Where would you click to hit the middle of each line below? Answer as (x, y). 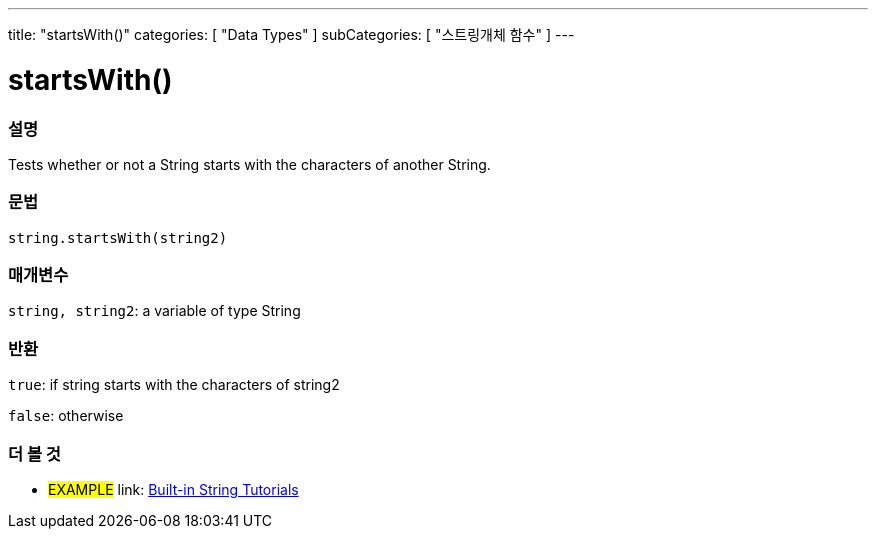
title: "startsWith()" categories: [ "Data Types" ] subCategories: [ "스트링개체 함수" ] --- (291, 34)
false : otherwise (66, 416)
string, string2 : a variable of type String (154, 311)
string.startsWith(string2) (118, 237)
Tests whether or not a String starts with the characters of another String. (249, 164)
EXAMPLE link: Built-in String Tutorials (173, 489)
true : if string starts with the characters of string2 (174, 385)
